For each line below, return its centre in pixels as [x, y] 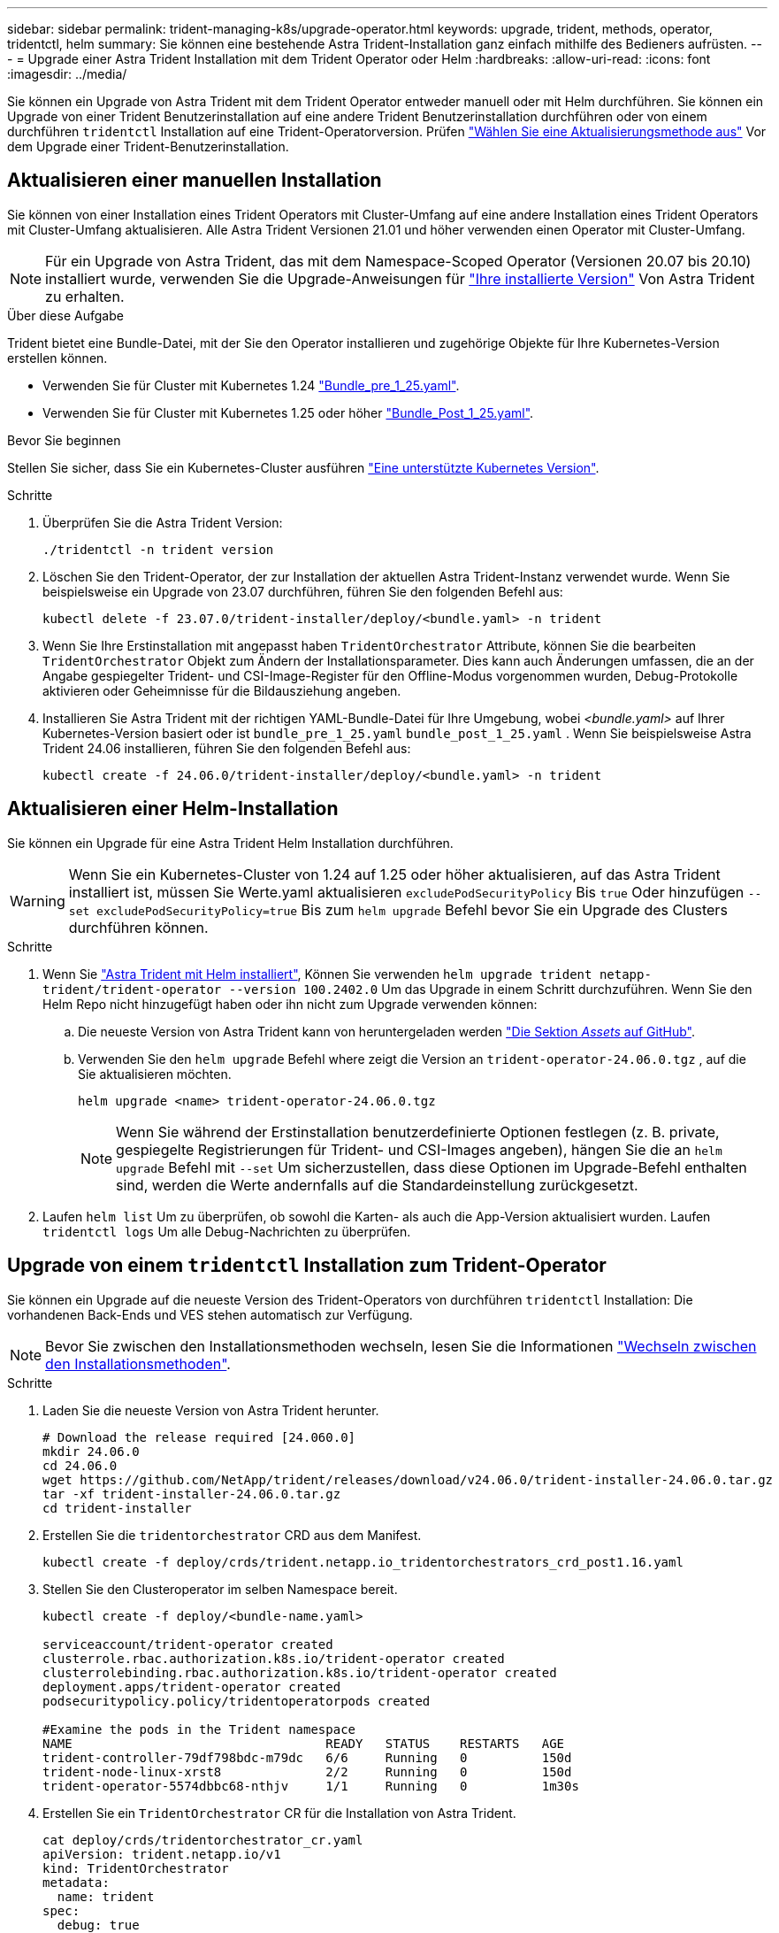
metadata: [76, 1882]
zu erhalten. [85, 296]
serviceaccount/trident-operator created [188, 1644]
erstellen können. [57, 358]
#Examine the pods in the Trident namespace [199, 1729]
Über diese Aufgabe [65, 315]
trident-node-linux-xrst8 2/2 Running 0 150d [307, 1771]
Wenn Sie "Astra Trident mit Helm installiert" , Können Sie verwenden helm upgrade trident [317, 974]
